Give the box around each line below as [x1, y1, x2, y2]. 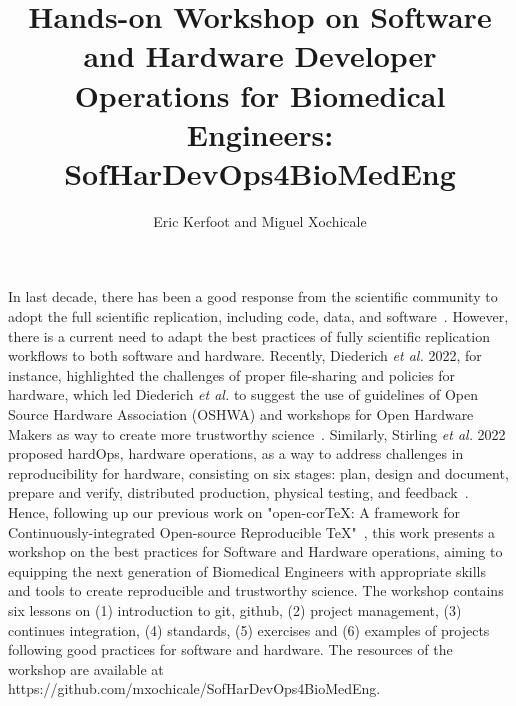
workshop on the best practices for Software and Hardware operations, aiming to [8, 541, 503, 562]
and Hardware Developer [83, 35, 437, 76]
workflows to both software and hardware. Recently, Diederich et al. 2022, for [8, 345, 482, 366]
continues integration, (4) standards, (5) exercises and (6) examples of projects [8, 619, 490, 640]
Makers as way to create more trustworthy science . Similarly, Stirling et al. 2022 [8, 423, 506, 444]
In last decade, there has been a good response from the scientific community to [8, 286, 498, 307]
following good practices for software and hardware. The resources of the [8, 639, 453, 660]
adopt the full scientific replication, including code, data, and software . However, [8, 306, 509, 327]
